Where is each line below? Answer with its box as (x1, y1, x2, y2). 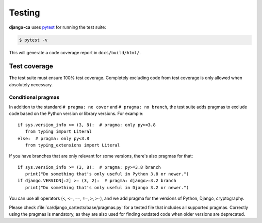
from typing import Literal (25, 129, 92, 134)
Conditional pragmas (9, 94, 60, 100)
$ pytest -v (19, 37, 48, 43)
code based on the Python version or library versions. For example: (9, 111, 144, 116)
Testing (9, 7, 40, 18)
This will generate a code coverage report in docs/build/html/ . (9, 49, 141, 55)
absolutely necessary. (9, 81, 53, 87)
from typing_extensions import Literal (25, 142, 120, 148)
